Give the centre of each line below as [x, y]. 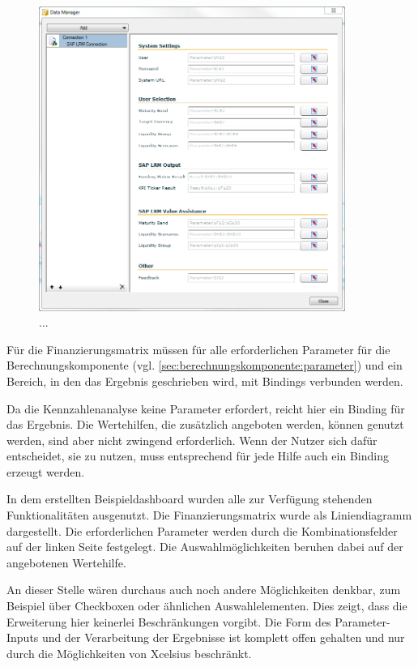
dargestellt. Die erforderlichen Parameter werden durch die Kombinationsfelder [202, 530]
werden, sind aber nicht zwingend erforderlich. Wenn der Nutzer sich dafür [192, 440]
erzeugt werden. [46, 471]
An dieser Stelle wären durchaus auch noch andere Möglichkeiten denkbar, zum [204, 590]
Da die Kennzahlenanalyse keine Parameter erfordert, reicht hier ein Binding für [206, 408]
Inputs [23, 637]
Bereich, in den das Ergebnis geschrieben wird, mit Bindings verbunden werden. [205, 381]
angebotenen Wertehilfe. [66, 562]
